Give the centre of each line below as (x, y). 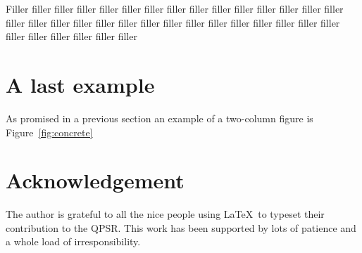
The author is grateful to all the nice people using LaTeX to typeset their (165, 214)
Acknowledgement (95, 180)
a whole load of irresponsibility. (73, 241)
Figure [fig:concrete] (49, 132)
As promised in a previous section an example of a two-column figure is (160, 118)
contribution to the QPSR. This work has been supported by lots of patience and (181, 227)
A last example (80, 84)
